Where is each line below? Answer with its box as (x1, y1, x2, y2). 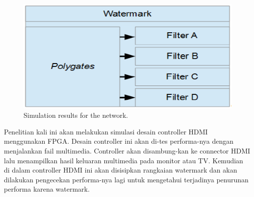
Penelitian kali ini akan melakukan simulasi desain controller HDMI (4, 126, 208, 136)
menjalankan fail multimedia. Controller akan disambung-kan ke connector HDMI (4, 146, 251, 156)
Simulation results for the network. (24, 110, 128, 120)
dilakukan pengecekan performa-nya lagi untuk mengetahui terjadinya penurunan (4, 174, 249, 184)
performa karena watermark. (4, 184, 90, 194)
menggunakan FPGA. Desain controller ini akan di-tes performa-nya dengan (4, 136, 234, 146)
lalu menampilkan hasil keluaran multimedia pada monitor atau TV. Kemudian (4, 155, 243, 165)
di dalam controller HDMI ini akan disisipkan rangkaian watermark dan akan (4, 165, 237, 175)
